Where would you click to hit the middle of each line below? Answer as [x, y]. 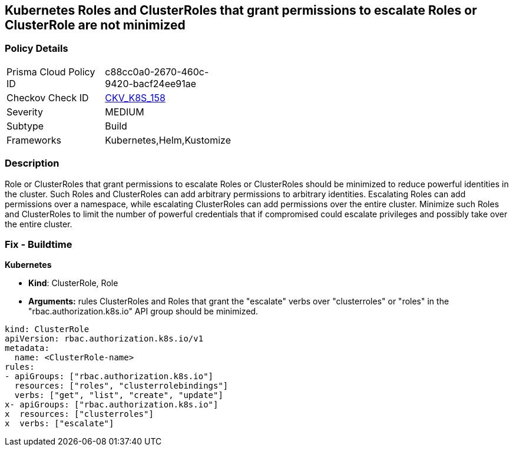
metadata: [27, 348]
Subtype [25, 126]
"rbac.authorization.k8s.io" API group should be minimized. [143, 311]
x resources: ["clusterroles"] [79, 414]
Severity [25, 112]
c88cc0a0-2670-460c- [157, 72]
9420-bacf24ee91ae [151, 83]
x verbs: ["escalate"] [59, 424]
